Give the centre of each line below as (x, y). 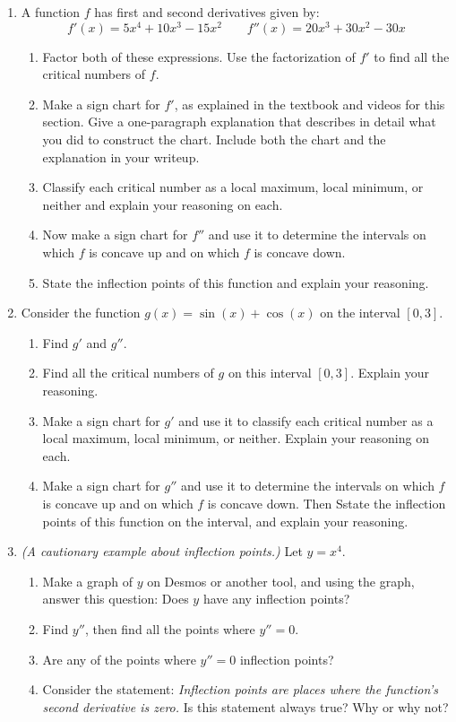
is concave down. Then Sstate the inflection (327, 503)
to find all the (412, 56)
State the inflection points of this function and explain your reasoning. (236, 282)
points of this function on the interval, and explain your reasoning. (225, 521)
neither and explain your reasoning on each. (163, 204)
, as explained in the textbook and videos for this (310, 104)
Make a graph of (87, 581)
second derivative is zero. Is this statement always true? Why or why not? (245, 706)
